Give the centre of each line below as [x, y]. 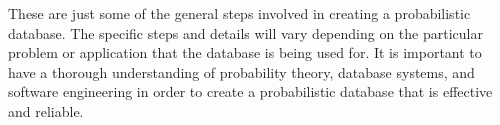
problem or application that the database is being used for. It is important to [245, 52]
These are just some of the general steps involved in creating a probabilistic [239, 13]
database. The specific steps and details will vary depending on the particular [245, 32]
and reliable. [46, 110]
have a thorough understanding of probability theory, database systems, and [241, 71]
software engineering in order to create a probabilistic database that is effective [250, 91]
